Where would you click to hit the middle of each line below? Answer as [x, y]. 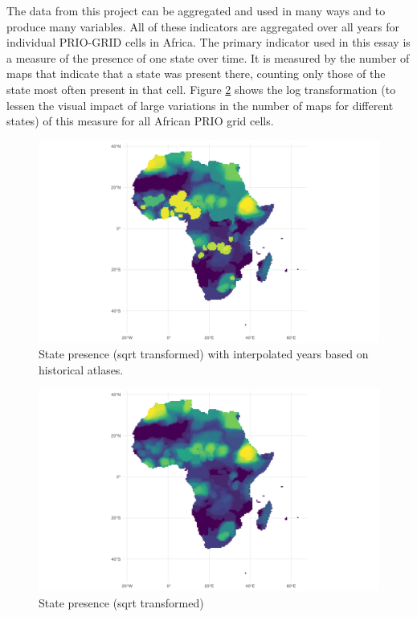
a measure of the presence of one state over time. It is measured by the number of [208, 57]
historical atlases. [81, 369]
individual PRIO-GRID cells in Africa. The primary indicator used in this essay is [208, 42]
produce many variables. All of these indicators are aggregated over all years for [203, 26]
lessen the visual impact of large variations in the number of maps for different [200, 105]
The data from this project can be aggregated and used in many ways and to [196, 10]
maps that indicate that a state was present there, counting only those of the [196, 74]
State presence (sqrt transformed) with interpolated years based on [204, 354]
